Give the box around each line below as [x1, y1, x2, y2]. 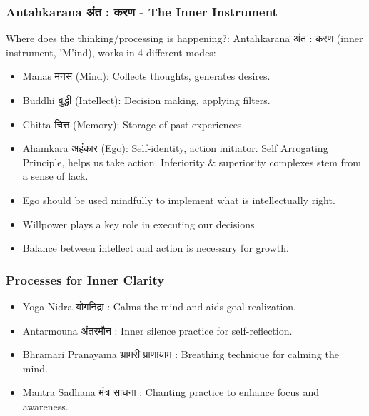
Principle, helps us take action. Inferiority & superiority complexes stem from [22, 154, 361, 169]
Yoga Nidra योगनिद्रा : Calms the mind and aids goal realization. [22, 298, 296, 313]
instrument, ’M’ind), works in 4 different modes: [6, 44, 216, 59]
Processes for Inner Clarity [6, 270, 165, 288]
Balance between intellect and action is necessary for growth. [22, 240, 289, 255]
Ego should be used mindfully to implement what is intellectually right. [22, 192, 335, 207]
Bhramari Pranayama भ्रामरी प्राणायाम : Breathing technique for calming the [22, 347, 339, 362]
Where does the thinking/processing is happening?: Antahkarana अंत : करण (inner [6, 31, 363, 46]
